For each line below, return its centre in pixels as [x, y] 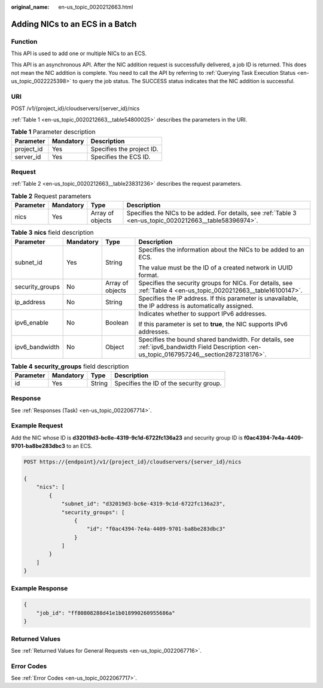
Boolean [117, 322]
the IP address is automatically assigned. [196, 305]
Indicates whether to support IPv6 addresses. [203, 313]
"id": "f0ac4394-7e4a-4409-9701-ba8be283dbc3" [156, 529]
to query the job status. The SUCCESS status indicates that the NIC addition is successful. [184, 81]
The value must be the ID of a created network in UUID [216, 268]
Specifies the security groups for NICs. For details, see [216, 283]
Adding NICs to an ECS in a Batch [74, 24]
